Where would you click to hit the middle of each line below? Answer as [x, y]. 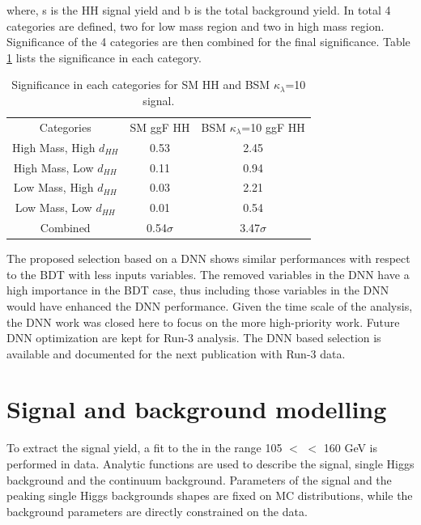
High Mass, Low [53, 167]
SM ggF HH [160, 127]
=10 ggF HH [273, 127]
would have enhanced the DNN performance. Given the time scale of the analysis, [210, 305]
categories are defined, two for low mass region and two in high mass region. [196, 25]
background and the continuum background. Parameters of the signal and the [199, 479]
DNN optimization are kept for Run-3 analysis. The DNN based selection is [194, 338]
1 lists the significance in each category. [104, 57]
